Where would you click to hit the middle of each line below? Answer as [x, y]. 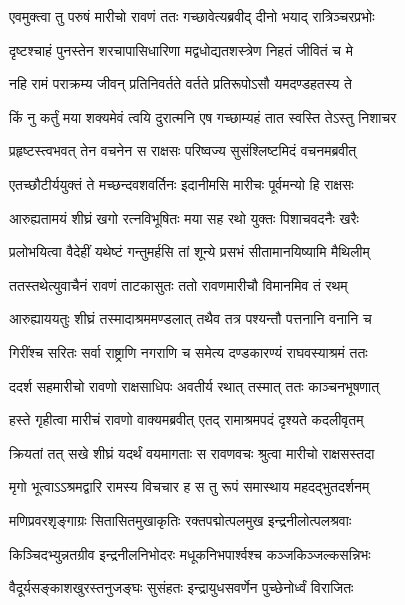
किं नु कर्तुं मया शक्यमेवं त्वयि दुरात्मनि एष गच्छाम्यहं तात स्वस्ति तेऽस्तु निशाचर [203, 116]
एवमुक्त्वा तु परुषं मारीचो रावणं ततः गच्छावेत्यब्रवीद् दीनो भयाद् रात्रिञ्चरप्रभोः [192, 16]
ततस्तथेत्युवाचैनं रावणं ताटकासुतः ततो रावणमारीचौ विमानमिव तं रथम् [178, 284]
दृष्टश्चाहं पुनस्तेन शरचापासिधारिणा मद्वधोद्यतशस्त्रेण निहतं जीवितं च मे [181, 49]
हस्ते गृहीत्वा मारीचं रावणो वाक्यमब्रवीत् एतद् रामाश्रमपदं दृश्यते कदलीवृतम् [186, 419]
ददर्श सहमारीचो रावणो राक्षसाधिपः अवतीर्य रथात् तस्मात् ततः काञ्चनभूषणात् [194, 385]
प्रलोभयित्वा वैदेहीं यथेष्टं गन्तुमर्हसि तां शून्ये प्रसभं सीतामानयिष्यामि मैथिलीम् [189, 251]
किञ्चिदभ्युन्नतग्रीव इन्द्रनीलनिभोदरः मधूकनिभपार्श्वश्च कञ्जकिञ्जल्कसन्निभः [190, 553]
